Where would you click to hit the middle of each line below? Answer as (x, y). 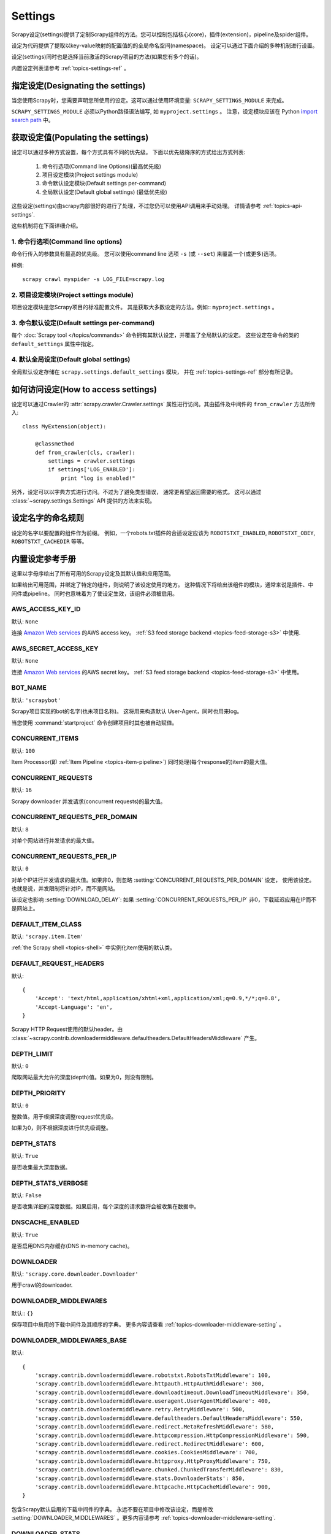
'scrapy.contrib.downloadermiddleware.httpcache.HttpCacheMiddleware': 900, (153, 1487)
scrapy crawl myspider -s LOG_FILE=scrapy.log (93, 279)
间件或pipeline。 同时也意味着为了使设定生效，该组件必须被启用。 (94, 593)
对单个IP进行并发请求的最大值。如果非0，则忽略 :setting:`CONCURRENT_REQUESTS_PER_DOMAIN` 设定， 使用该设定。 (163, 880)
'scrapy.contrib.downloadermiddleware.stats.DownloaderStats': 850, (140, 1478)
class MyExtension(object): (64, 427)
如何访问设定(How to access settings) (84, 389)
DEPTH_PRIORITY (39, 1093)
